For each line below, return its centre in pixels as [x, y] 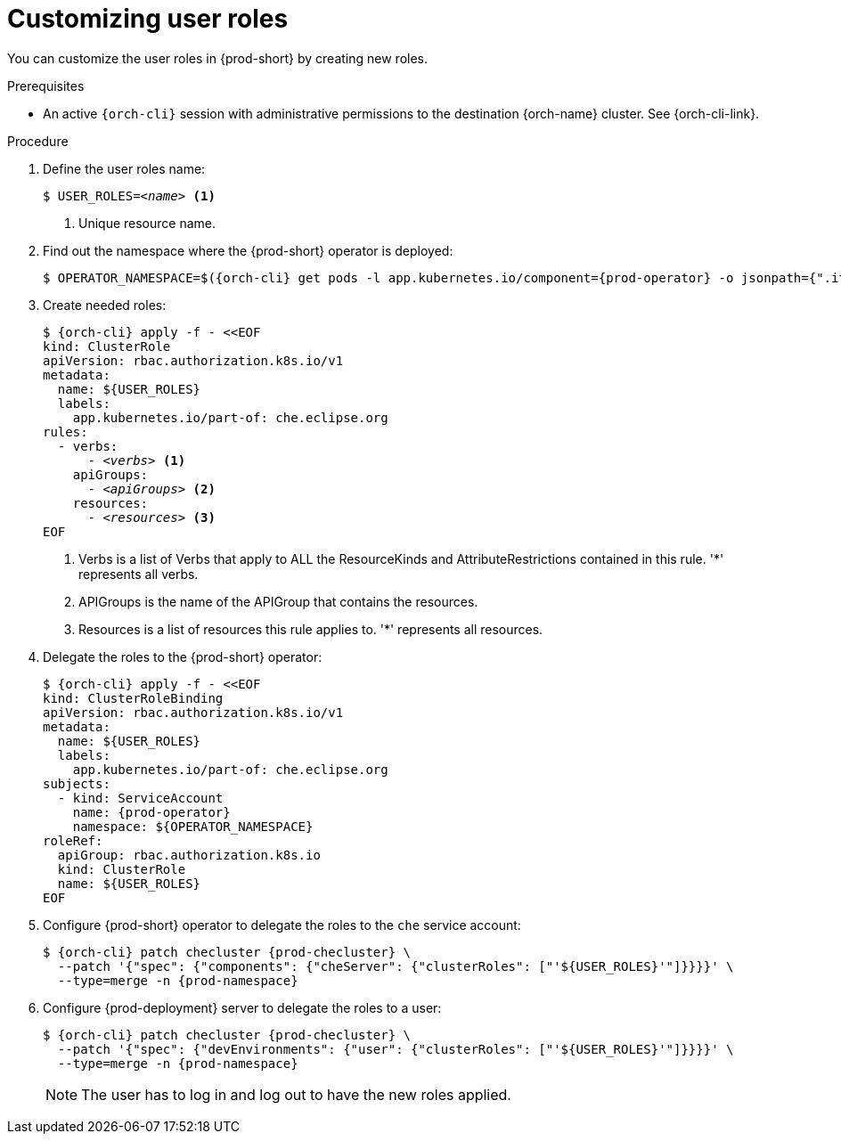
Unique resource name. [147, 223]
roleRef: [73, 840]
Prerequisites [46, 86]
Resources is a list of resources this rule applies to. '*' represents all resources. [311, 629]
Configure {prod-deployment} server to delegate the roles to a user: [242, 1007]
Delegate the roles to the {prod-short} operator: [183, 656]
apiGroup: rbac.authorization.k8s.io [189, 855]
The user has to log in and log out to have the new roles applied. [296, 1094]
